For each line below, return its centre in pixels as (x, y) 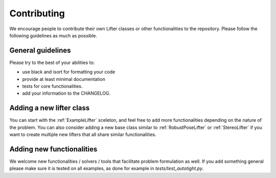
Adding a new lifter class (50, 108)
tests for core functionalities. (52, 86)
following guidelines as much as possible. (53, 35)
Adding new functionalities (53, 149)
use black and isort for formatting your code (69, 72)
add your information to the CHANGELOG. (66, 93)
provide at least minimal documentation (64, 79)
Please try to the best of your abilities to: (52, 62)
